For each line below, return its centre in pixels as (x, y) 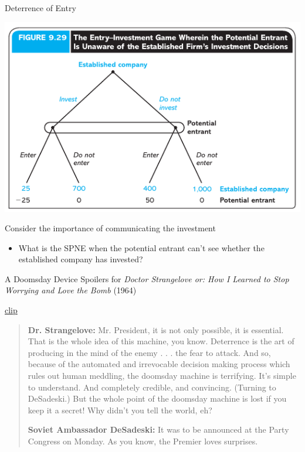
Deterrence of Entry (40, 8)
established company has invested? (81, 259)
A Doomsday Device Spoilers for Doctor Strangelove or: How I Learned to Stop (147, 278)
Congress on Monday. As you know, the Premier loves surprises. (143, 441)
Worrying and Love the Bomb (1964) (71, 290)
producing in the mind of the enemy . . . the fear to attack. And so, (149, 352)
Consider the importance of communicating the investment (110, 228)
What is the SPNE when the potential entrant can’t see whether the (141, 247)
